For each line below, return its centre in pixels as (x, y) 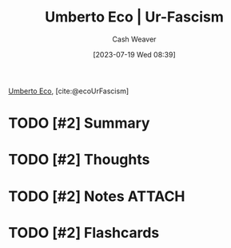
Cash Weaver (134, 39)
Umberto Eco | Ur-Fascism (134, 17)
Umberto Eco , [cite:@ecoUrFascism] (69, 91)
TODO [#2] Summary (79, 123)
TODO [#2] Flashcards (84, 232)
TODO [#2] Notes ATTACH (97, 196)
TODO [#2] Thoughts (79, 160)
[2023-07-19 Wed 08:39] (134, 54)
